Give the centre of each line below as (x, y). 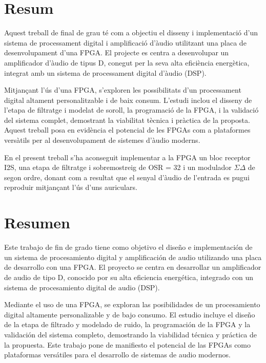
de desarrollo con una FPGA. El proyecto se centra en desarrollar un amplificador (133, 267)
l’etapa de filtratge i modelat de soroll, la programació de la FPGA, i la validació (131, 110)
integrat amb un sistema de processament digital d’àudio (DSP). (105, 72)
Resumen (37, 222)
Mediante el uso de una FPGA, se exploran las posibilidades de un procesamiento (132, 304)
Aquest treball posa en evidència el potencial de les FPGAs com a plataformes (127, 130)
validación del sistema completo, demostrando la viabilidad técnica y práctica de (131, 334)
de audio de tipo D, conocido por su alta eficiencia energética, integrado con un (129, 277)
